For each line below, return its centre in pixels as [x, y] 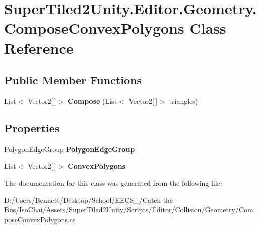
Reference [39, 48]
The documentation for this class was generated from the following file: [113, 182]
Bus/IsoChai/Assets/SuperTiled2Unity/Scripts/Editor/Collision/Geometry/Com [129, 210]
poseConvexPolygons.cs [40, 219]
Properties [32, 128]
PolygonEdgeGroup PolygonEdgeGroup [70, 149]
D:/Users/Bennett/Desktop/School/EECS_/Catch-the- [90, 200]
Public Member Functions [73, 80]
